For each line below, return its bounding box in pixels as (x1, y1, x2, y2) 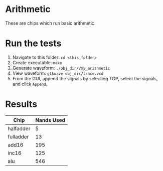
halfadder (8, 125, 31, 132)
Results (5, 99, 38, 110)
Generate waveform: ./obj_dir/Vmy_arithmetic (12, 65, 110, 71)
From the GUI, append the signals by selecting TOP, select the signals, (12, 75, 158, 81)
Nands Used (35, 116, 65, 123)
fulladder (8, 133, 29, 140)
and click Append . (12, 81, 48, 87)
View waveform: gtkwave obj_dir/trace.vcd (12, 70, 104, 76)
